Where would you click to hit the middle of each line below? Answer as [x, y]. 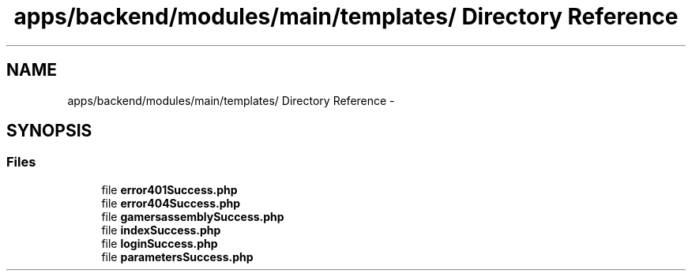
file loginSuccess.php [160, 243]
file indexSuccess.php [161, 230]
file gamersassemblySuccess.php [193, 216]
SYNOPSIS [49, 131]
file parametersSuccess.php [177, 256]
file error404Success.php [171, 203]
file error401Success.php [169, 189]
